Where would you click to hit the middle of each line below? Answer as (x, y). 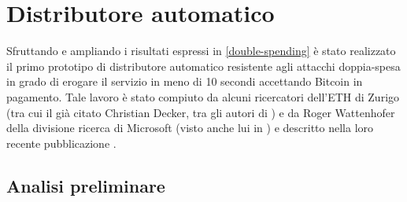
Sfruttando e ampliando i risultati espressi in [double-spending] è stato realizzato (201, 51)
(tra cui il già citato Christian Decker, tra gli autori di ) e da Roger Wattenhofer (201, 112)
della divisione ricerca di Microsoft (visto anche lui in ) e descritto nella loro (190, 128)
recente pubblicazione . (61, 143)
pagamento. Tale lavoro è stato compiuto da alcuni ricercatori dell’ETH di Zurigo (203, 96)
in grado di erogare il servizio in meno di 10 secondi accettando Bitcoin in (185, 81)
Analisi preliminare (86, 185)
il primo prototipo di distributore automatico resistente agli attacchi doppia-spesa (203, 66)
